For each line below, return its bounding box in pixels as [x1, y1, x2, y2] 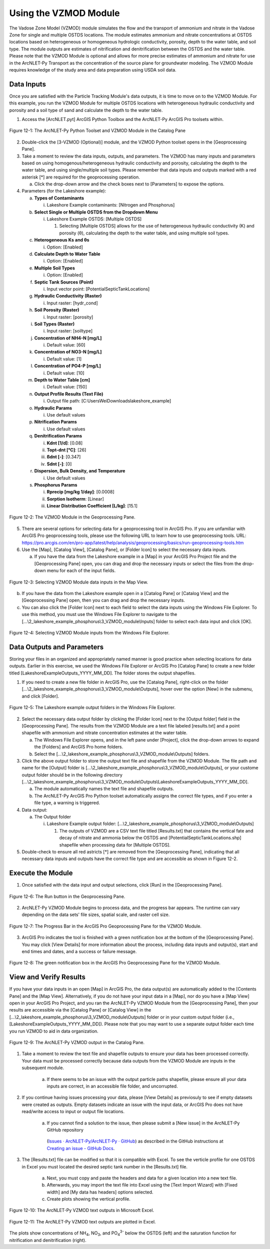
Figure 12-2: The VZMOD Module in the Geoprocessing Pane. [9, 514, 135, 520]
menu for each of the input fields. [46, 567, 116, 573]
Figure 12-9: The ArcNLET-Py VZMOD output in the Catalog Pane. [9, 1039, 145, 1045]
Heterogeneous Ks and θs [34, 237, 89, 243]
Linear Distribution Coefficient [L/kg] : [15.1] [46, 503, 137, 509]
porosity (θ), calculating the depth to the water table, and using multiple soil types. [59, 230, 229, 236]
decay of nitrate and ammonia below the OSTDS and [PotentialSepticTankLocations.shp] [59, 835, 242, 841]
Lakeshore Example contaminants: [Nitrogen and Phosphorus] [46, 202, 175, 208]
